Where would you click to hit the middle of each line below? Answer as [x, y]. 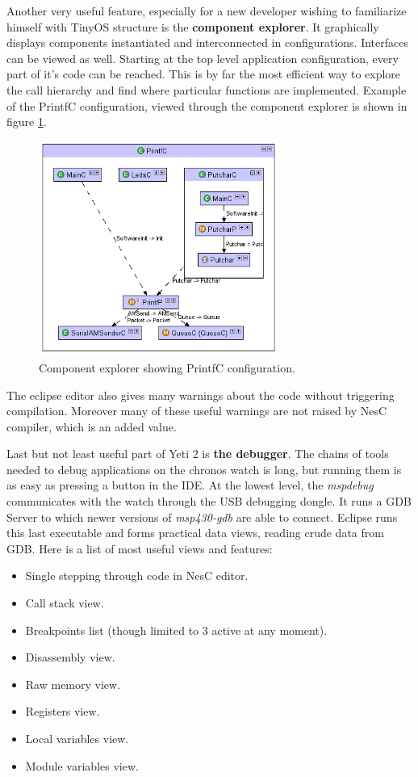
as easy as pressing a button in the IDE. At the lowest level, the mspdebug [190, 485]
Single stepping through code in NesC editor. [137, 575]
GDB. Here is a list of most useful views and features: [140, 548]
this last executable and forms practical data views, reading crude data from [195, 533]
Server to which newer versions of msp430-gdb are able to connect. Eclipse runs [202, 517]
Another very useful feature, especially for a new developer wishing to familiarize [207, 10]
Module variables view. [82, 765]
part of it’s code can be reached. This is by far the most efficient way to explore [204, 74]
